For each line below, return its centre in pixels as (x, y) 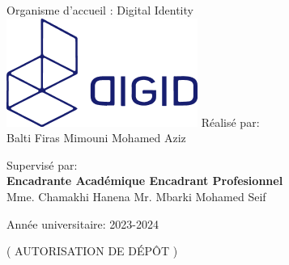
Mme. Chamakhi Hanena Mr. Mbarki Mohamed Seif (136, 196)
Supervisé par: (42, 164)
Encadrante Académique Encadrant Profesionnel (145, 181)
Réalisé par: (230, 122)
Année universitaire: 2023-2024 (83, 223)
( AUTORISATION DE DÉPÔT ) (92, 251)
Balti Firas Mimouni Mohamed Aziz (96, 138)
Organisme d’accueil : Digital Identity (100, 10)
